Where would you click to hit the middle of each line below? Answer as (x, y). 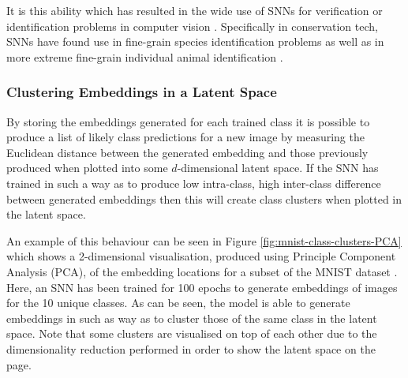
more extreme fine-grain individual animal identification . (145, 56)
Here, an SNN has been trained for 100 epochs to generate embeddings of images (202, 287)
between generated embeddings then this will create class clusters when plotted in (204, 198)
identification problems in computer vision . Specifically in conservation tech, (192, 26)
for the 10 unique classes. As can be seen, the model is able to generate (178, 303)
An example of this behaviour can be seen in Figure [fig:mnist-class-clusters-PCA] (204, 240)
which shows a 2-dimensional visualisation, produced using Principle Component (201, 256)
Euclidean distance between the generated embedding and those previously (187, 152)
